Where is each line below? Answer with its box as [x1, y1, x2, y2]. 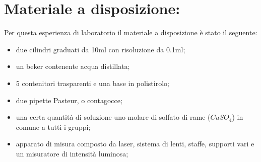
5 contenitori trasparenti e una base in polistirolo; [16, 77, 169, 88]
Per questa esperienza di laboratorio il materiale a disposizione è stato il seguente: [4, 27, 257, 38]
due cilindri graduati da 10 [16, 44, 99, 54]
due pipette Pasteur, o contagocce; [16, 95, 122, 105]
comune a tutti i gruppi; [16, 121, 91, 132]
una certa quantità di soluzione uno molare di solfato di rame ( [16, 112, 211, 122]
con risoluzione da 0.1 [108, 44, 175, 54]
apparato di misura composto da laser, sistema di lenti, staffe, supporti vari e [16, 138, 254, 149]
